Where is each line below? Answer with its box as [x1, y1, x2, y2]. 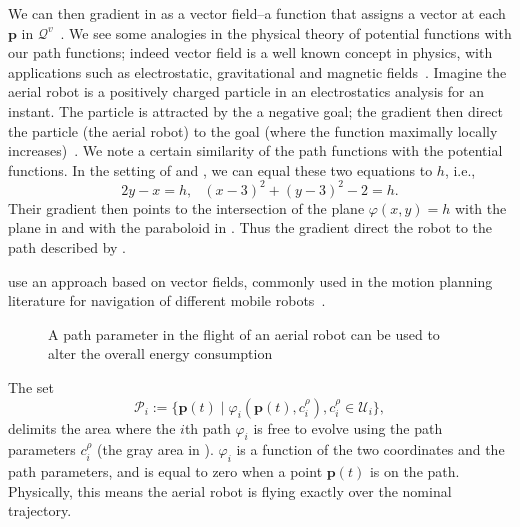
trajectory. [8, 500, 72, 521]
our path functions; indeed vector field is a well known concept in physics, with [8, 42, 493, 63]
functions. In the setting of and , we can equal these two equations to [8, 159, 433, 180]
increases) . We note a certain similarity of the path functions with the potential [8, 140, 503, 161]
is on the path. [369, 461, 460, 482]
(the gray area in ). [97, 439, 214, 460]
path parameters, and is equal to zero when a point [8, 461, 323, 482]
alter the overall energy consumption [48, 343, 273, 364]
